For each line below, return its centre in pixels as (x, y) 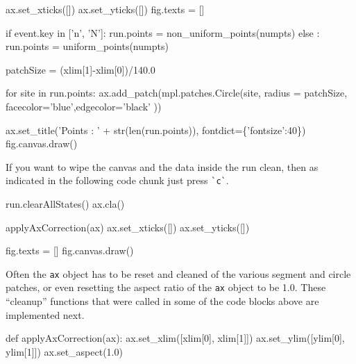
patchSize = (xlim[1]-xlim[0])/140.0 (80, 69)
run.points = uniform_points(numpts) (87, 46)
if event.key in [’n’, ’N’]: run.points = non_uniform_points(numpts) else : (163, 32)
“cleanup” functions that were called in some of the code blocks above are (162, 301)
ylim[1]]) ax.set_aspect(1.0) (64, 351)
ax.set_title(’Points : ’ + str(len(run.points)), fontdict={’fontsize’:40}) (156, 130)
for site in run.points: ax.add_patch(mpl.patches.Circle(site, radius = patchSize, (177, 93)
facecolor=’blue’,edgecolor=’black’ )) (84, 106)
